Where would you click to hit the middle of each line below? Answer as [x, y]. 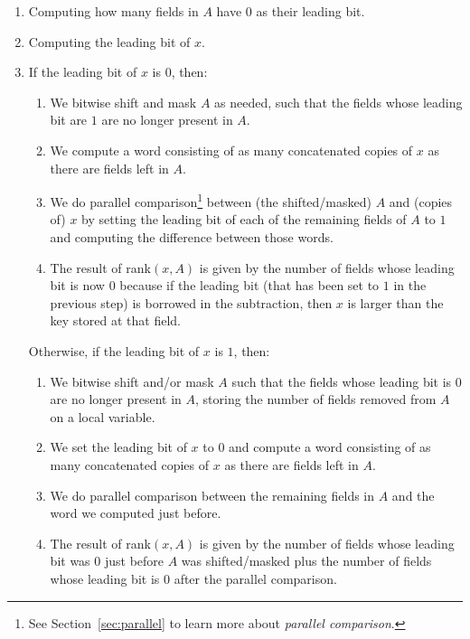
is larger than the [395, 302]
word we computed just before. [136, 513]
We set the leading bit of [118, 447]
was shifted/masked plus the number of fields [306, 561]
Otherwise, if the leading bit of [114, 350]
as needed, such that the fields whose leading [338, 102]
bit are [69, 120]
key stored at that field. [115, 320]
